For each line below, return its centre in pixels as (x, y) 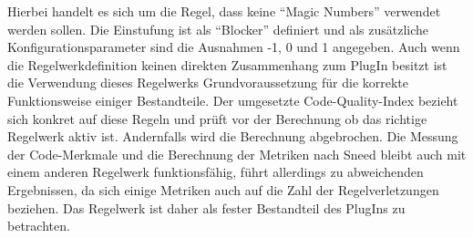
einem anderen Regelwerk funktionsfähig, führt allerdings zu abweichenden (216, 172)
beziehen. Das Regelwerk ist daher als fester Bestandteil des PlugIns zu (206, 207)
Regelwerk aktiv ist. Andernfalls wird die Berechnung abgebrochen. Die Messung (233, 136)
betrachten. (39, 226)
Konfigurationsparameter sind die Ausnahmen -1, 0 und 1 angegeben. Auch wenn (234, 47)
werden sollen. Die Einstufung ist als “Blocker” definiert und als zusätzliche (218, 29)
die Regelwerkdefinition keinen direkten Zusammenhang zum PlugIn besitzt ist (227, 64)
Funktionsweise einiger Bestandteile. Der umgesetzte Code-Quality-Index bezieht (233, 100)
